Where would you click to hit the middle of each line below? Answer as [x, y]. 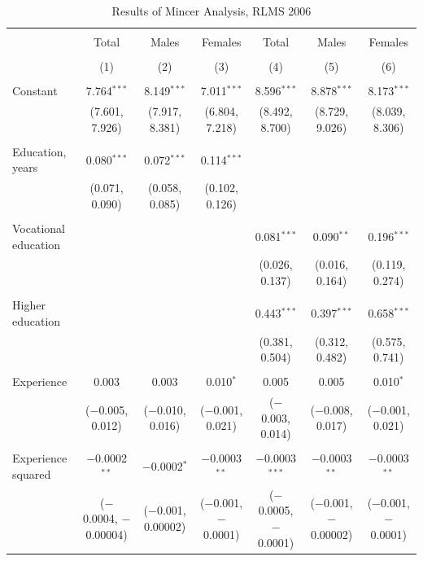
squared [32, 473]
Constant [35, 91]
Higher [29, 305]
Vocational [39, 228]
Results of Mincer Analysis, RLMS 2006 [211, 11]
